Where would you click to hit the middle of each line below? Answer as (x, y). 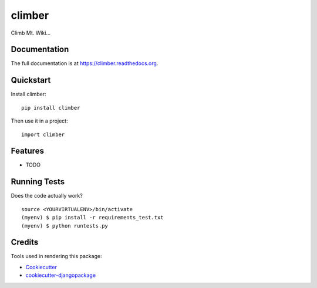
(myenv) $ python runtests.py (65, 226)
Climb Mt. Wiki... (31, 33)
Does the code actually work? (47, 196)
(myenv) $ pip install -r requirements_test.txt (92, 218)
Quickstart (31, 80)
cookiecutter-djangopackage (61, 275)
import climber (43, 134)
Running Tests (38, 182)
